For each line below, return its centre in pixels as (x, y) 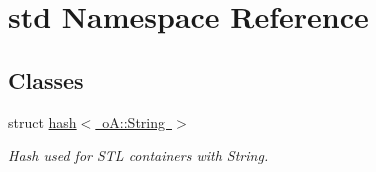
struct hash (42, 121)
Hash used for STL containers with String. (138, 155)
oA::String (133, 121)
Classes (46, 79)
